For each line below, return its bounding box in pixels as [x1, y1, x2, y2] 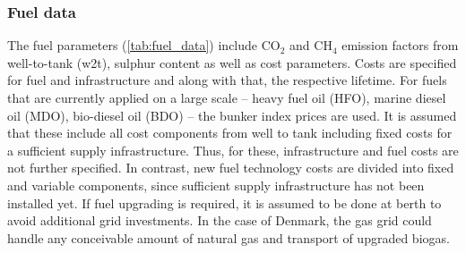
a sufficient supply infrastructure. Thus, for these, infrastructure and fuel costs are [7, 140, 459, 159]
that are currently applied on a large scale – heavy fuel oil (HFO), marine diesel [7, 89, 446, 106]
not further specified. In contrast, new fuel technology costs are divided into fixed [7, 158, 454, 177]
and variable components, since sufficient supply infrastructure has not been [7, 175, 425, 194]
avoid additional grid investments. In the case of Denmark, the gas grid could [7, 211, 432, 230]
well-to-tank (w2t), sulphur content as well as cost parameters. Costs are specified [7, 53, 457, 72]
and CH [289, 36, 332, 55]
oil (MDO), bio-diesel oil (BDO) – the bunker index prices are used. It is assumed [7, 105, 457, 124]
